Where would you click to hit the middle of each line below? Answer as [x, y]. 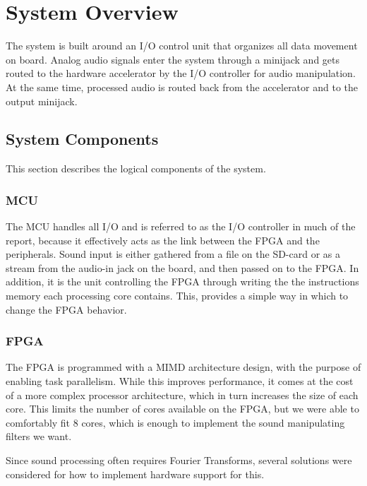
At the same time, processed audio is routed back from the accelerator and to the [182, 87]
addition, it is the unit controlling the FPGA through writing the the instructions [182, 281]
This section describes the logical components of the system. [136, 168]
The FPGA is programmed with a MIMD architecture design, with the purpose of [183, 367]
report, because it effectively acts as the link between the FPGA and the [163, 240]
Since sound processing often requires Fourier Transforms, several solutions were [179, 460]
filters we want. [39, 436]
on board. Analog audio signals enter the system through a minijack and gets [173, 59]
